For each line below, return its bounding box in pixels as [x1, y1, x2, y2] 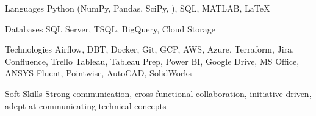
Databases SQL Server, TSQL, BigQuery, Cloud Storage [5, 22, 215, 35]
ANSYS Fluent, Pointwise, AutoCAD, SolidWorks [5, 67, 192, 79]
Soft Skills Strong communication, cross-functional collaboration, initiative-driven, [5, 87, 312, 100]
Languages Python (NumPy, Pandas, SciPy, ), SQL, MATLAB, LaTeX [5, 2, 270, 14]
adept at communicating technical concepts [5, 99, 167, 112]
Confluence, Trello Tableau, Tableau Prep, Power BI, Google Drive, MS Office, [5, 54, 300, 67]
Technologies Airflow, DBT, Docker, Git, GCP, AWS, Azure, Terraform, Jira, [5, 43, 295, 56]
